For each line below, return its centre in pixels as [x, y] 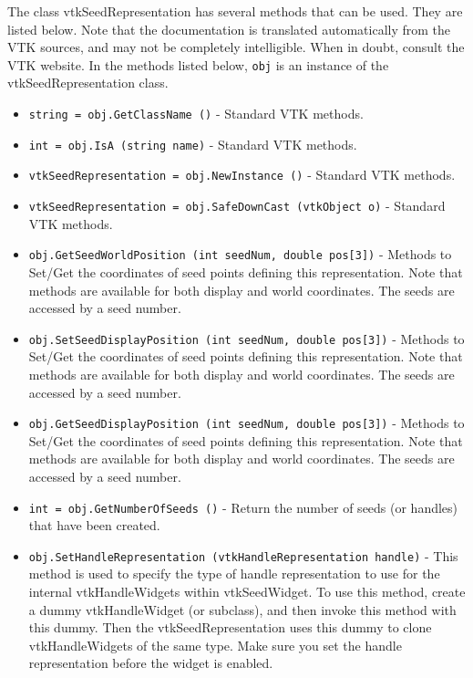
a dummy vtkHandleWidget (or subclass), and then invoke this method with [242, 609]
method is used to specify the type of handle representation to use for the [234, 574]
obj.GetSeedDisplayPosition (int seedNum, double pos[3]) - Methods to [247, 423]
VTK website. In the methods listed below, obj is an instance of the [198, 64]
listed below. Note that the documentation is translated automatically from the [229, 29]
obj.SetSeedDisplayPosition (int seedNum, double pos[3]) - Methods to [247, 338]
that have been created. [94, 525]
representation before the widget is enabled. [151, 663]
